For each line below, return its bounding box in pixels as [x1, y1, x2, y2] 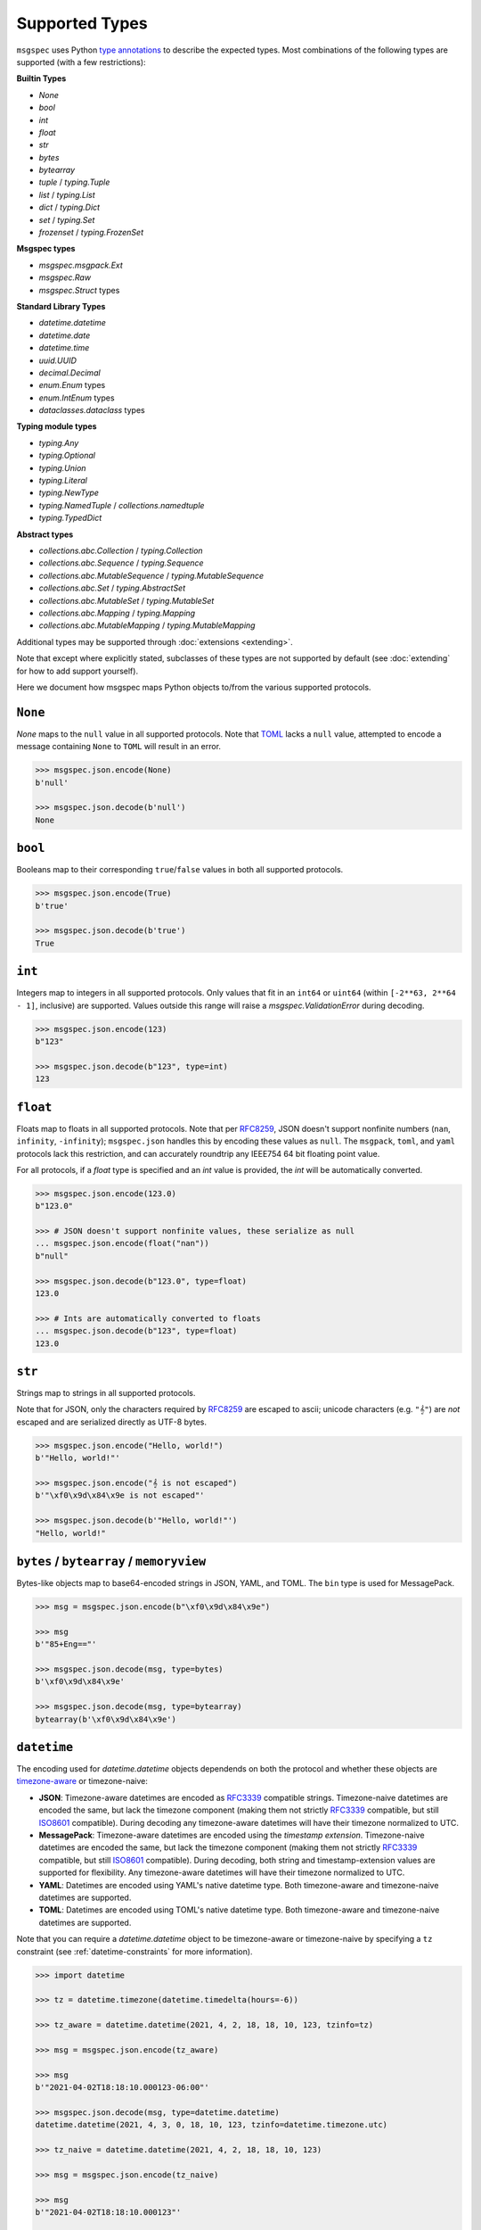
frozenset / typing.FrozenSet [38, 227, 144, 238]
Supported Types [16, 13, 148, 33]
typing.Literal [38, 475, 88, 486]
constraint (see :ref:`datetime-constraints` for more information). [16, 1945, 253, 1957]
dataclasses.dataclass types [38, 405, 146, 416]
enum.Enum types [38, 380, 106, 391]
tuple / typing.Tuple [38, 177, 110, 187]
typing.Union [38, 462, 86, 473]
